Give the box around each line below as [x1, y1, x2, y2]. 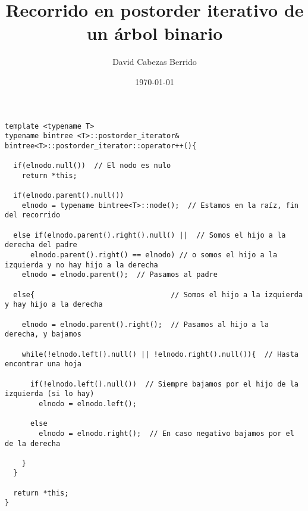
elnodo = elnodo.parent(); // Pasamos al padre [21, 270, 218, 279]
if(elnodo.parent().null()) [13, 191, 124, 200]
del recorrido [5, 211, 61, 220]
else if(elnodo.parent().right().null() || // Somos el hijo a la [13, 230, 286, 239]
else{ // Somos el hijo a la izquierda [13, 290, 303, 299]
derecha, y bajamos [5, 330, 81, 339]
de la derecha [5, 439, 61, 448]
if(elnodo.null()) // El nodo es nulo [13, 161, 171, 170]
